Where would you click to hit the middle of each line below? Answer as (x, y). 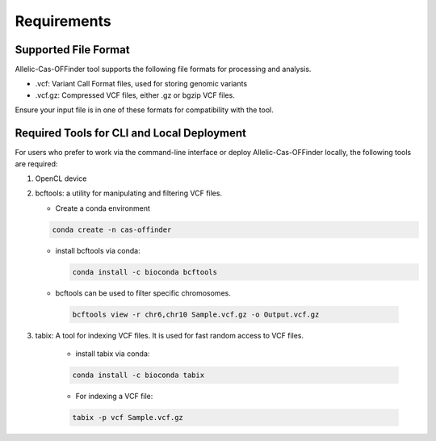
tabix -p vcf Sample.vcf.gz (128, 417)
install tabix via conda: (113, 354)
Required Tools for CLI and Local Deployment (130, 133)
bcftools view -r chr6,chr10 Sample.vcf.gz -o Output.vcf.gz (196, 314)
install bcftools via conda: (98, 250)
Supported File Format (72, 50)
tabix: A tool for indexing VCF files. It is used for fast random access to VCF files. (170, 335)
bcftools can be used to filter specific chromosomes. (143, 293)
